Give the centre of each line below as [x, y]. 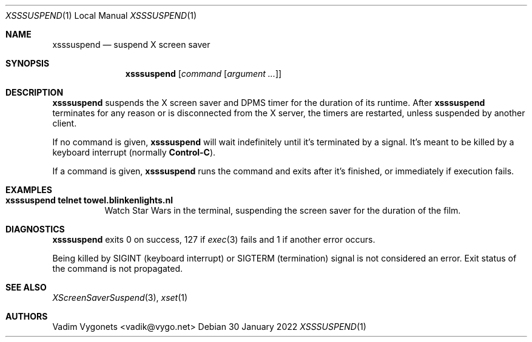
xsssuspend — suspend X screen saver [131, 44]
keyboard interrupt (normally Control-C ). [134, 152]
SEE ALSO [26, 287]
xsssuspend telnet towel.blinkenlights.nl [89, 200]
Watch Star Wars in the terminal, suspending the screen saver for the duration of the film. [283, 210]
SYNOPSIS [28, 63]
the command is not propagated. [118, 268]
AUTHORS [27, 316]
